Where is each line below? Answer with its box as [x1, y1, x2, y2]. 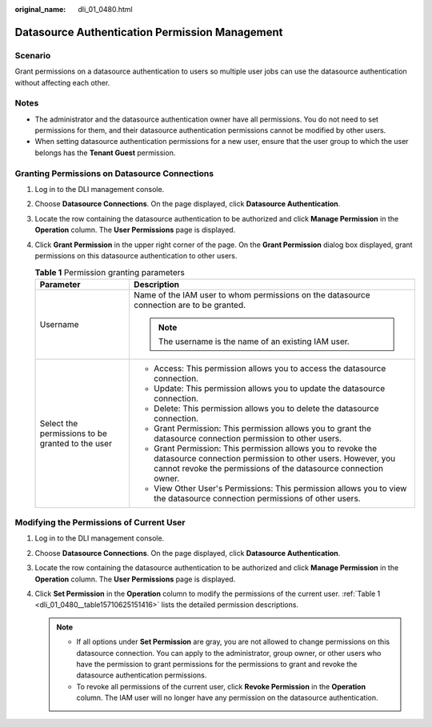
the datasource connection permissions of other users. [153, 493, 361, 504]
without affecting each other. [14, 78, 110, 87]
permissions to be [39, 428, 108, 439]
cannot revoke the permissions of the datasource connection [153, 462, 384, 473]
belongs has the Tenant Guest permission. [34, 148, 176, 158]
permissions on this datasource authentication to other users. [34, 250, 238, 260]
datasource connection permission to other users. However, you [153, 453, 396, 464]
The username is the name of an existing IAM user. [158, 336, 350, 347]
